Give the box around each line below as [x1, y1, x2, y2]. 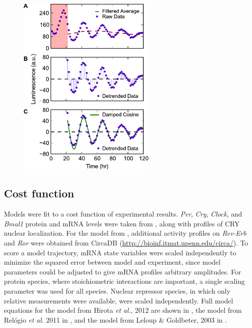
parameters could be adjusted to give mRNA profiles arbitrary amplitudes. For [4, 266, 241, 276]
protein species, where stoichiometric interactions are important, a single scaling [4, 276, 245, 286]
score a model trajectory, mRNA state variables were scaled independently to [4, 247, 236, 257]
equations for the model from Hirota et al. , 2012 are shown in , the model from [4, 305, 242, 315]
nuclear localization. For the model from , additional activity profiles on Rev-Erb [4, 228, 247, 238]
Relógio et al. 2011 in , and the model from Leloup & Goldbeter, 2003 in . [4, 314, 227, 325]
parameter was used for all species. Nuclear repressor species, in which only [4, 286, 230, 296]
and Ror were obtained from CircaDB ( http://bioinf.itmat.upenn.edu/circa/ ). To [4, 238, 248, 248]
